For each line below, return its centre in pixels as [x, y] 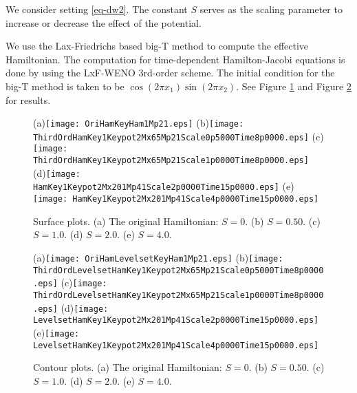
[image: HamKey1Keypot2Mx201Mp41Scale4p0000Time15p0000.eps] [176, 199]
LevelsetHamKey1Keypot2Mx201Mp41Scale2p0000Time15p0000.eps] [176, 320]
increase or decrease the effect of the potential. [104, 22]
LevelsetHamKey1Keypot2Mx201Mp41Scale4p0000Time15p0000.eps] [176, 345]
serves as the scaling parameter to [271, 9]
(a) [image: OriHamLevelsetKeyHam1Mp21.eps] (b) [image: [158, 257]
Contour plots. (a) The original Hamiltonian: [128, 367]
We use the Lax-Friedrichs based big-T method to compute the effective [157, 46]
